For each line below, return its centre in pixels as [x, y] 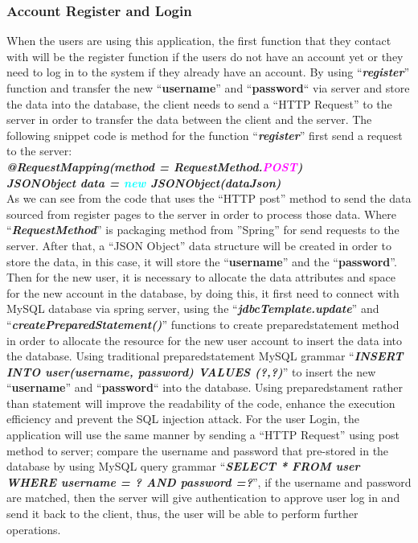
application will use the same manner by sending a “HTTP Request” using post [203, 435]
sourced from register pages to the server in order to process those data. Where [202, 214]
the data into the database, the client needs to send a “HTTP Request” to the [199, 103]
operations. [34, 529]
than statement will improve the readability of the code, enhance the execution [201, 403]
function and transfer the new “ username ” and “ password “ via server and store [208, 88]
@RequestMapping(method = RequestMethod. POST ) [155, 166]
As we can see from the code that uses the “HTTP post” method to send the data [209, 198]
